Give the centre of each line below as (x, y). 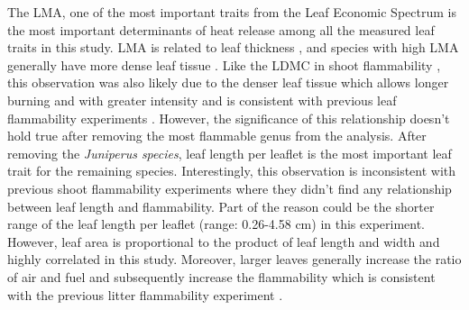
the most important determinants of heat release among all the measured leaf (221, 29)
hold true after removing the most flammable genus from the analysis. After (217, 136)
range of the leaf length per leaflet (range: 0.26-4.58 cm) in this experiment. (216, 224)
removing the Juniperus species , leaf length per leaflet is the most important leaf (230, 153)
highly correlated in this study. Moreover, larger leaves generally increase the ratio (234, 259)
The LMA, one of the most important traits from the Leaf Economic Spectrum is (232, 12)
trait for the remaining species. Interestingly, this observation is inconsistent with (232, 171)
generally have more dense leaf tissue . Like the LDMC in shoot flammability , (224, 64)
